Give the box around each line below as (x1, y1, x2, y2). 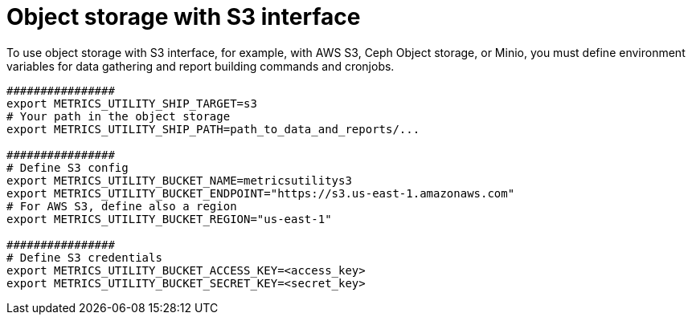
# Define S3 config (6, 160, 129, 174)
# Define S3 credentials (6, 250, 162, 264)
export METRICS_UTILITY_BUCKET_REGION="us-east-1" (6, 212, 332, 226)
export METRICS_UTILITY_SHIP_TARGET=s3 (6, 96, 257, 110)
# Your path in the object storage (6, 109, 231, 123)
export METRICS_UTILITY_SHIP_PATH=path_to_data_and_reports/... (6, 122, 420, 136)
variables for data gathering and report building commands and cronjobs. (6, 59, 395, 73)
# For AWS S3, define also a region (6, 199, 237, 213)
